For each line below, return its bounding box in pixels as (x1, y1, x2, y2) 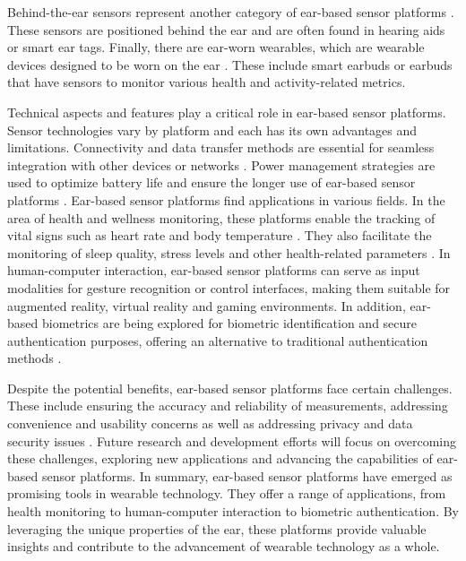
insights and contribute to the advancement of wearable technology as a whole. (7, 537, 440, 556)
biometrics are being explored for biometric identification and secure (41, 314, 418, 332)
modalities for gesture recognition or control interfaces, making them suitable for (7, 278, 451, 297)
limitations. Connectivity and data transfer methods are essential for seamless (7, 138, 435, 157)
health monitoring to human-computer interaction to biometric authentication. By (7, 502, 459, 521)
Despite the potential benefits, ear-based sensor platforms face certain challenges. (7, 378, 453, 397)
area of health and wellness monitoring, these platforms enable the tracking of (7, 208, 436, 227)
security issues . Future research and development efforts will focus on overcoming (7, 431, 457, 450)
